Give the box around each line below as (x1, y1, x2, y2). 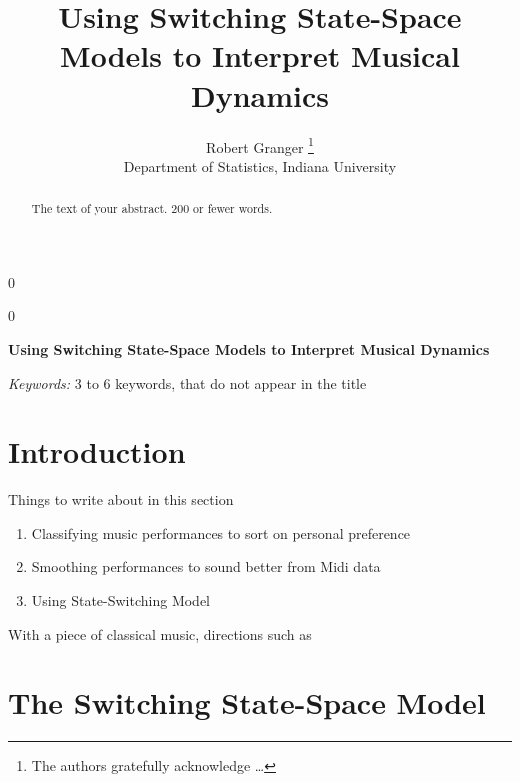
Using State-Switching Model (31, 590, 211, 611)
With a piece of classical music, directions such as (8, 623, 312, 644)
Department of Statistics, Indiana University (123, 155, 397, 176)
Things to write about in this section (8, 489, 234, 510)
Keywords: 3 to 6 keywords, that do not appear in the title (8, 372, 367, 393)
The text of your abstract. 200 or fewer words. (31, 200, 273, 217)
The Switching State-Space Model (8, 682, 486, 723)
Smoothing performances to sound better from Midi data (31, 556, 381, 577)
